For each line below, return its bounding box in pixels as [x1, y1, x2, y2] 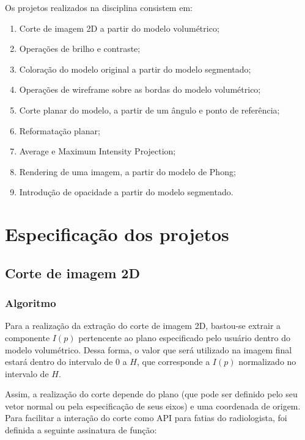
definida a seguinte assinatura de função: [5, 424, 157, 436]
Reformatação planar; [19, 124, 100, 137]
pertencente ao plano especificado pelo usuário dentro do [78, 331, 290, 344]
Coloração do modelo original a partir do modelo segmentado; [19, 62, 251, 75]
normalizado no [238, 355, 296, 368]
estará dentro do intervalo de [5, 355, 113, 368]
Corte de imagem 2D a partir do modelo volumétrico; [19, 21, 219, 34]
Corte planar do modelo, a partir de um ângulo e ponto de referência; [19, 103, 280, 116]
